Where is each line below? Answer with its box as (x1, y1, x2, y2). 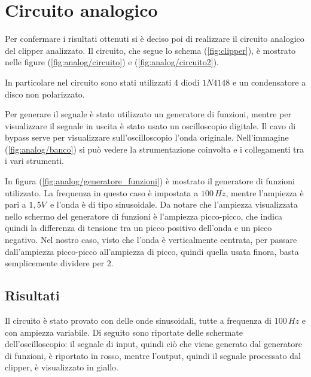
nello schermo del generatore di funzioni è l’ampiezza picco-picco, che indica (5, 209, 283, 222)
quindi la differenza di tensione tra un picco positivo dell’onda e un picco (5, 221, 272, 234)
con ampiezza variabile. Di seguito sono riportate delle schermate (5, 326, 243, 338)
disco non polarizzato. (5, 87, 85, 100)
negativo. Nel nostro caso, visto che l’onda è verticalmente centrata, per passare (5, 233, 297, 246)
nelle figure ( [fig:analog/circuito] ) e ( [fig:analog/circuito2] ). (5, 56, 219, 68)
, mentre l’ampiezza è (225, 186, 304, 199)
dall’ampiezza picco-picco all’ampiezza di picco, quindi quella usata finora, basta (5, 245, 299, 257)
